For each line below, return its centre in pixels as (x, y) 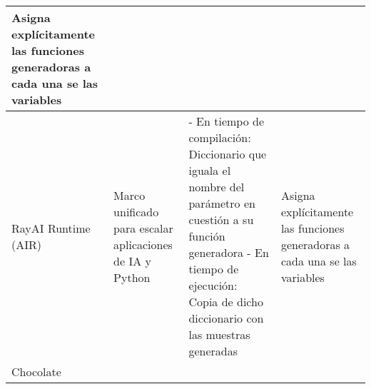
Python (132, 277)
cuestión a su (221, 219)
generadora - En (229, 252)
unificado (136, 211)
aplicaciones (143, 244)
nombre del (217, 187)
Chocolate (36, 372)
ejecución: (213, 285)
